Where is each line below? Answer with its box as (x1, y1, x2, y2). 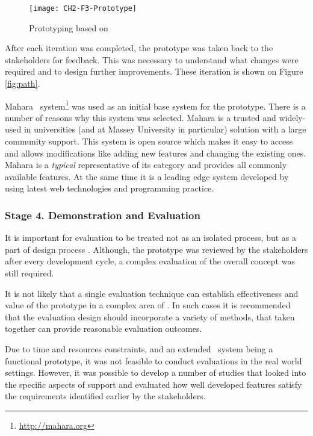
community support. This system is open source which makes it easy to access (5, 135, 293, 148)
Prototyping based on (29, 21, 108, 34)
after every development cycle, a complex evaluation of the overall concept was (5, 255, 295, 267)
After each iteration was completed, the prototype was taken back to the (5, 42, 273, 54)
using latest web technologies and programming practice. (5, 182, 214, 195)
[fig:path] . (5, 77, 40, 90)
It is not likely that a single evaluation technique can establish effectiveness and (5, 287, 299, 299)
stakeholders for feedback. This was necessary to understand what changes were (5, 53, 299, 66)
